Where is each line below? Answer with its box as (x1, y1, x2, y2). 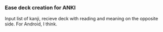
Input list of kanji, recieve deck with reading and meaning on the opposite (5, 16, 158, 22)
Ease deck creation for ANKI (5, 4, 76, 11)
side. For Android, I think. (5, 21, 57, 27)
